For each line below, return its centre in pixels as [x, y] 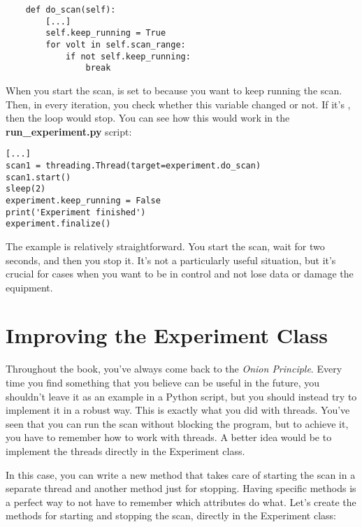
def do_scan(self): [71, 10]
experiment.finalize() [58, 224]
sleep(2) [26, 189]
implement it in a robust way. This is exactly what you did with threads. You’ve [178, 410]
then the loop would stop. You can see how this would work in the [148, 118]
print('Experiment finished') [76, 212]
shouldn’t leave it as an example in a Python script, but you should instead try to [181, 396]
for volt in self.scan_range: [116, 44]
